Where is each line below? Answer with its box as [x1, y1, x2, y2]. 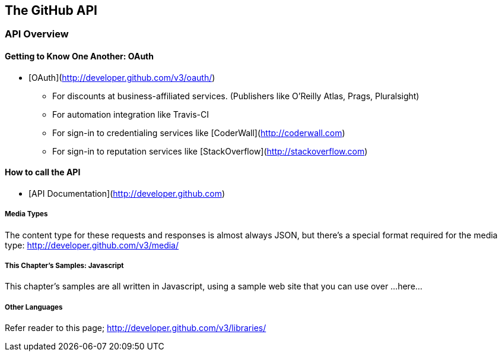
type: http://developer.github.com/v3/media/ [5, 240, 179, 250]
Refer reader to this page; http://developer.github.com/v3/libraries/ [5, 323, 266, 333]
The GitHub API [5, 3, 97, 18]
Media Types [5, 210, 48, 219]
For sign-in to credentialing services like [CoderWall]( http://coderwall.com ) [52, 127, 345, 138]
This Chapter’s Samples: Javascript [5, 262, 124, 270]
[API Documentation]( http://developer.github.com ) [28, 188, 225, 199]
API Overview [5, 28, 69, 40]
